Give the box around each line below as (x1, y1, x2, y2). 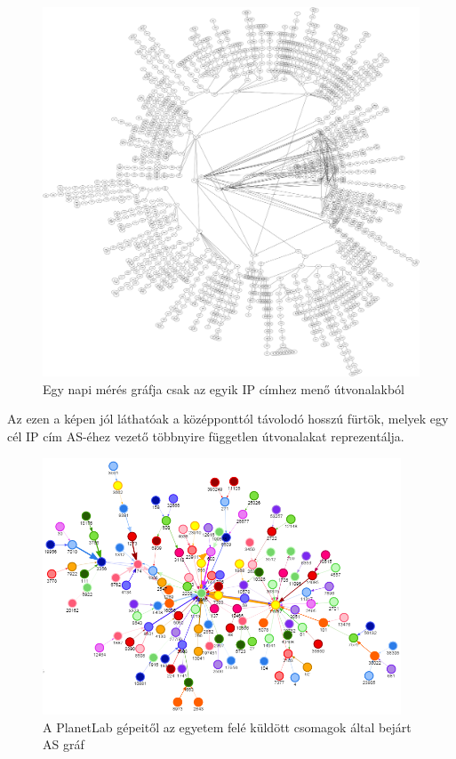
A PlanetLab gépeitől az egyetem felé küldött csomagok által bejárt (43, 717, 412, 736)
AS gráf (43, 735, 84, 754)
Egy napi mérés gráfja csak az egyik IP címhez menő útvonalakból (43, 379, 404, 398)
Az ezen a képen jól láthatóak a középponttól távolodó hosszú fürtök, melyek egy (7, 409, 449, 428)
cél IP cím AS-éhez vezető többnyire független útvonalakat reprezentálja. (7, 427, 404, 446)
